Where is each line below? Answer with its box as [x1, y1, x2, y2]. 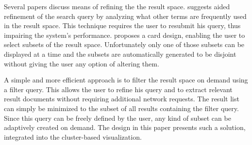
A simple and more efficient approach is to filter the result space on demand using [4, 75, 248, 85]
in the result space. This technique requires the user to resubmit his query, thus [4, 20, 241, 31]
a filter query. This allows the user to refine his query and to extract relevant [4, 84, 233, 94]
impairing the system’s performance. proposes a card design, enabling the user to [4, 30, 245, 40]
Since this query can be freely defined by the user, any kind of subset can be [4, 113, 231, 123]
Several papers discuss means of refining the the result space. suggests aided [4, 1, 230, 11]
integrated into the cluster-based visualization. [4, 131, 142, 142]
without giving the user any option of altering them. [4, 58, 159, 68]
